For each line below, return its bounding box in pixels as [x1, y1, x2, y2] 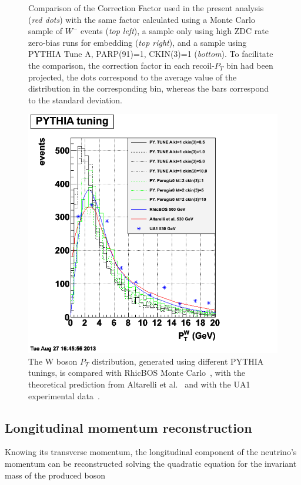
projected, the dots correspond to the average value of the [28, 70, 237, 83]
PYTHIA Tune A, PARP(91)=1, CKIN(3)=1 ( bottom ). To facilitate [28, 48, 273, 60]
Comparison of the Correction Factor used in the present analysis [28, 2, 264, 14]
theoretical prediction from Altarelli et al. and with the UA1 [28, 378, 250, 390]
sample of [28, 25, 63, 37]
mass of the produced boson [5, 469, 105, 481]
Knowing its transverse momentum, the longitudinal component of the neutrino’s [5, 446, 297, 458]
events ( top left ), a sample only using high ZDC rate [80, 25, 269, 37]
